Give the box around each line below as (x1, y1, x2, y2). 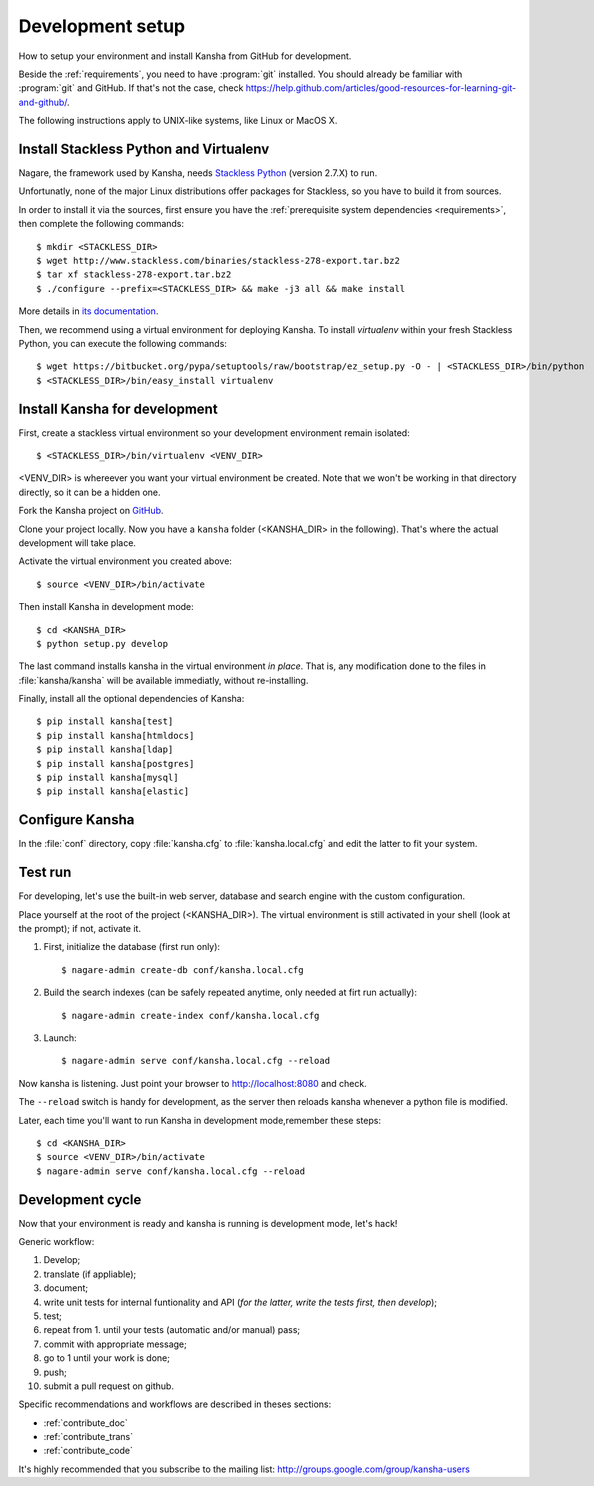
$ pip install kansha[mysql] (36, 772, 179, 784)
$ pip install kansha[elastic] (36, 786, 190, 797)
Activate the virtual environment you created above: (18, 555, 232, 567)
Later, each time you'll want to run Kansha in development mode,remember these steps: (18, 1114, 382, 1126)
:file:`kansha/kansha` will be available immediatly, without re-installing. (18, 674, 309, 686)
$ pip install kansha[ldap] (36, 744, 174, 755)
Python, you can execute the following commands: (18, 337, 227, 349)
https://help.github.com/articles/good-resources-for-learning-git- (245, 82, 517, 94)
